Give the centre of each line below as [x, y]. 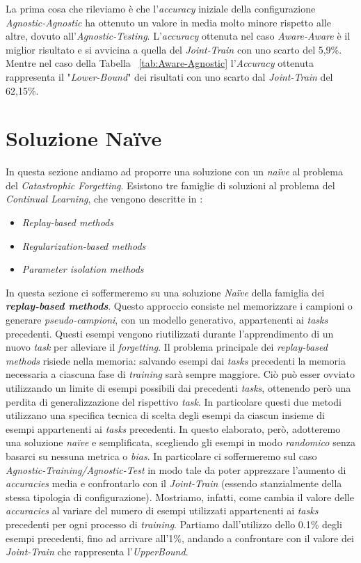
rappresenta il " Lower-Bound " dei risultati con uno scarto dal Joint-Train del [169, 76]
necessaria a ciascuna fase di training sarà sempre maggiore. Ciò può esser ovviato [180, 374]
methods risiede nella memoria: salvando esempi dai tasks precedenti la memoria [176, 360]
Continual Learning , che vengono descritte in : [104, 199]
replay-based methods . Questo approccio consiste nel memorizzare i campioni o [179, 306]
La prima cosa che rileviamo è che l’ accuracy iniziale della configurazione [161, 8]
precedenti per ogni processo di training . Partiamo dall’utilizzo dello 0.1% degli [174, 524]
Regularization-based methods [84, 245]
